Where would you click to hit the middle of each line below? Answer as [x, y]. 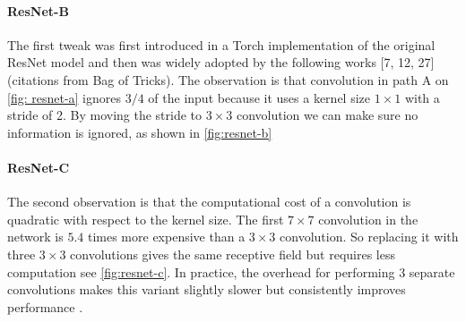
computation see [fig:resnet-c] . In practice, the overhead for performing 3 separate [231, 271]
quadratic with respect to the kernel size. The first [146, 219]
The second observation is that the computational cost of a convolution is [209, 202]
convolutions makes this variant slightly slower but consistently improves [207, 289]
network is [35, 237]
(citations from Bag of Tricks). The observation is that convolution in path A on [228, 79]
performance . [45, 306]
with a [422, 97]
